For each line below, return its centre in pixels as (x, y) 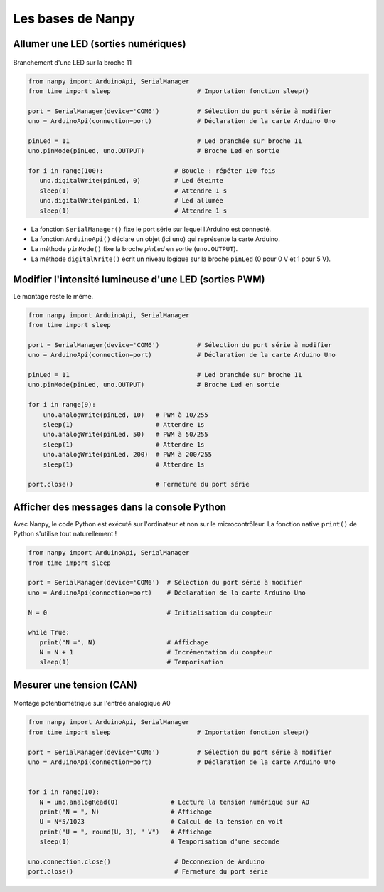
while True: (49, 632)
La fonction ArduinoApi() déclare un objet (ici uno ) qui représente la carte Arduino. (156, 239)
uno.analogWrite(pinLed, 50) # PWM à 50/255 (126, 435)
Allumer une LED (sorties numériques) (100, 44)
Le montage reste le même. (53, 296)
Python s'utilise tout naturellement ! (65, 534)
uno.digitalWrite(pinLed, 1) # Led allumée (131, 201)
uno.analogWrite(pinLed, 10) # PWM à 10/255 (126, 415)
